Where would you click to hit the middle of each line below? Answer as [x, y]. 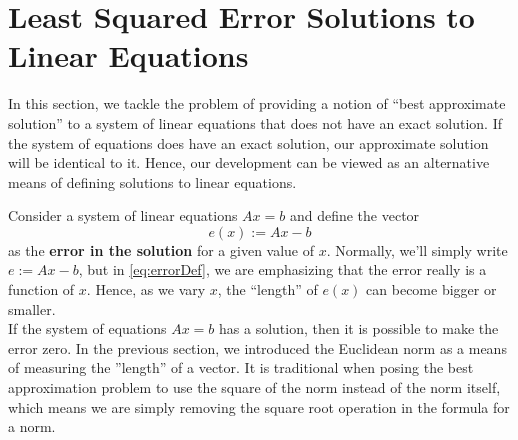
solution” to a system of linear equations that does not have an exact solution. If [255, 122]
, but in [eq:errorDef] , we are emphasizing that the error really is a [282, 269]
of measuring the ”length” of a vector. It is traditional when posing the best [241, 367]
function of [41, 289]
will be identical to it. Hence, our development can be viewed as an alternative [249, 162]
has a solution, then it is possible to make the [359, 328]
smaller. [32, 308]
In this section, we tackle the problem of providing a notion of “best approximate [257, 103]
